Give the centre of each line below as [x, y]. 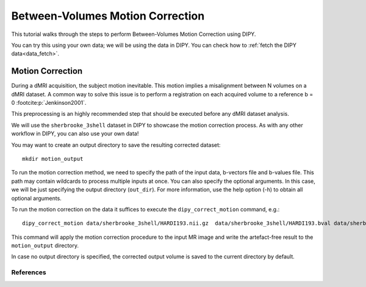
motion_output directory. [45, 246]
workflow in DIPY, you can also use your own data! [75, 133]
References [29, 272]
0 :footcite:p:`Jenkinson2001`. [49, 103]
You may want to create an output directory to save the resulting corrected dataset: [116, 145]
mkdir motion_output [53, 159]
